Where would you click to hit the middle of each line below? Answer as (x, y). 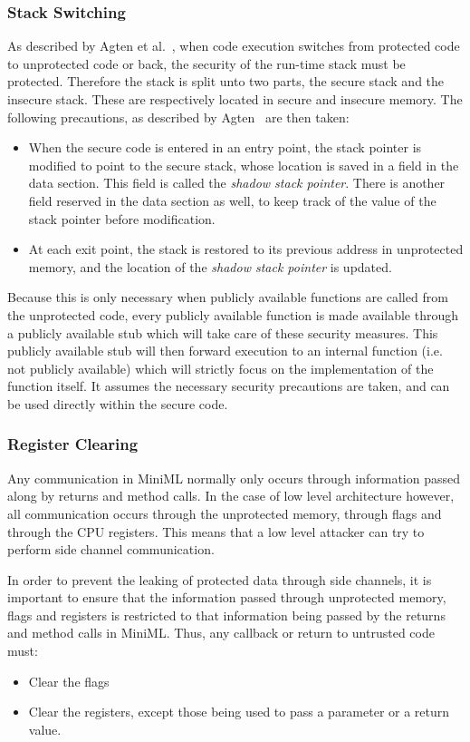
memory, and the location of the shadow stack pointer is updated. (210, 266)
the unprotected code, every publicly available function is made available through (233, 314)
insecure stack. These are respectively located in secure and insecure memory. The (235, 99)
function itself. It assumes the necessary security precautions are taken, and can (229, 386)
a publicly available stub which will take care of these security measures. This (223, 332)
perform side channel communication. (111, 549)
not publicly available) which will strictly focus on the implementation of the (221, 368)
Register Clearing (73, 444)
